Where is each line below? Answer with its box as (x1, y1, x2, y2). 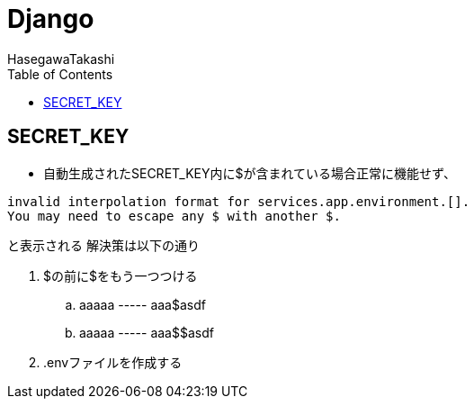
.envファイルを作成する (43, 354, 183, 370)
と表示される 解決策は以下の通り (7, 237, 200, 253)
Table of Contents (7, 66, 113, 82)
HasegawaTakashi (7, 50, 115, 67)
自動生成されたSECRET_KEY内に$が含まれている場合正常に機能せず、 (43, 165, 457, 181)
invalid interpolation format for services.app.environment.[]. (7, 194, 470, 209)
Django (7, 4, 94, 34)
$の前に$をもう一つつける (43, 267, 198, 284)
